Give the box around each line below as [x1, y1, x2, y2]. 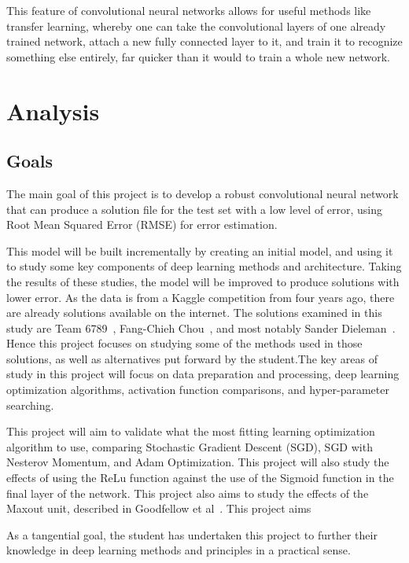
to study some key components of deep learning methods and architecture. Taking [6, 258, 402, 274]
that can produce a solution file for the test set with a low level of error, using [6, 201, 383, 217]
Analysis [6, 94, 100, 127]
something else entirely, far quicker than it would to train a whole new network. [6, 48, 391, 64]
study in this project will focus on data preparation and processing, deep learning [6, 366, 400, 382]
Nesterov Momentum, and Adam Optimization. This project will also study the [6, 454, 389, 470]
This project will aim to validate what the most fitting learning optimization [6, 423, 375, 440]
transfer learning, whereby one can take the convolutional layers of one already [6, 17, 386, 34]
